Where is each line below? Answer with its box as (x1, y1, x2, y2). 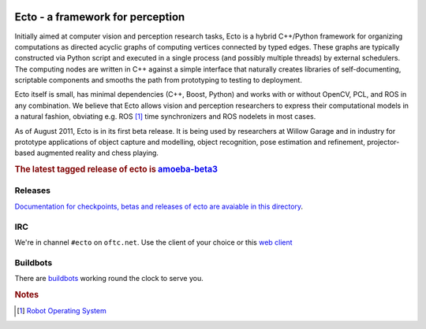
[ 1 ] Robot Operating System (17, 306, 106, 316)
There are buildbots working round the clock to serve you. (14, 274, 204, 283)
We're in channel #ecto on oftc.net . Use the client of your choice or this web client (14, 237, 293, 247)
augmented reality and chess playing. (36, 148, 159, 157)
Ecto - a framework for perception (14, 10, 185, 24)
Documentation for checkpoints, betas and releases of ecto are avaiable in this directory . (14, 201, 304, 211)
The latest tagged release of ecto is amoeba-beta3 (14, 164, 219, 175)
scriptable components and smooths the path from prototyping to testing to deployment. (14, 76, 303, 85)
